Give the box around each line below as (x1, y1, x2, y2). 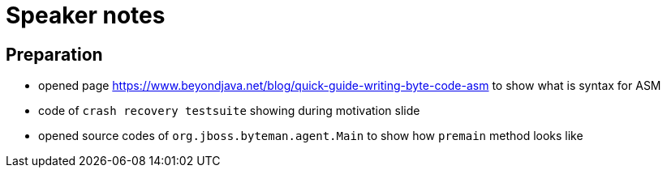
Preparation (6, 44, 103, 65)
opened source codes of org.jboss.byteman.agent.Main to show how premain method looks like (38, 129, 583, 143)
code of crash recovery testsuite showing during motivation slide (38, 104, 420, 118)
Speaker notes (6, 2, 166, 29)
